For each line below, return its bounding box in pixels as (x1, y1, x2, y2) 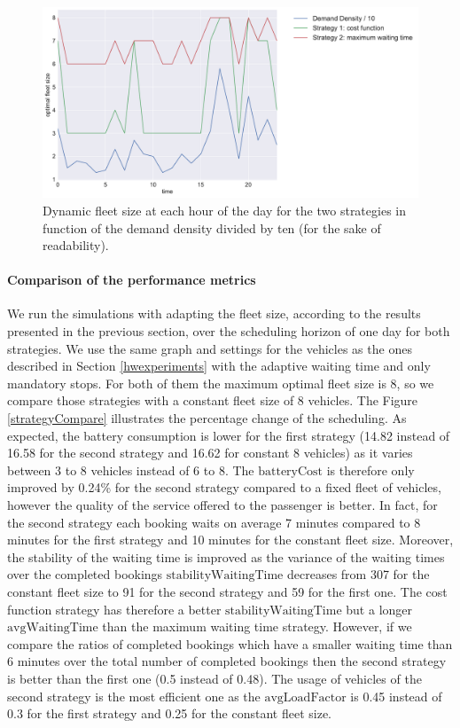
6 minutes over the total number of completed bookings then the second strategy (7, 652, 447, 670)
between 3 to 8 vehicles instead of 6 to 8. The (7, 460, 254, 479)
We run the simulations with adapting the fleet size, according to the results (7, 304, 421, 323)
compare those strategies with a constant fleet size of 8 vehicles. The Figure (7, 391, 418, 410)
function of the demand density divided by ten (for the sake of (43, 218, 381, 237)
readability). (43, 236, 109, 254)
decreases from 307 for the (286, 565, 430, 583)
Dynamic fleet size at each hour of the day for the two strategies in (43, 200, 406, 219)
